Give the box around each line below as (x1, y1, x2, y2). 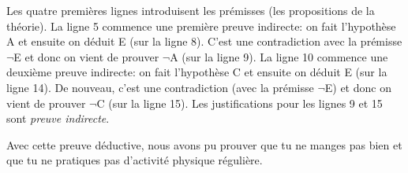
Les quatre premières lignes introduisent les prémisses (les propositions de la (6, 2, 375, 18)
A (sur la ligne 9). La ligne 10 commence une (170, 48, 388, 64)
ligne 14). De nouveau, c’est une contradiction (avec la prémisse (6, 79, 314, 95)
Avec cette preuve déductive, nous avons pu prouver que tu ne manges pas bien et (6, 136, 402, 153)
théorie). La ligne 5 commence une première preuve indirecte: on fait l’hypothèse (6, 17, 396, 34)
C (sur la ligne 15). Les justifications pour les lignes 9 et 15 (96, 94, 383, 111)
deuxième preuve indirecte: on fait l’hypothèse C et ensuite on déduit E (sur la (6, 64, 387, 80)
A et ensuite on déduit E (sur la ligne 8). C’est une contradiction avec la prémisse (6, 33, 402, 50)
